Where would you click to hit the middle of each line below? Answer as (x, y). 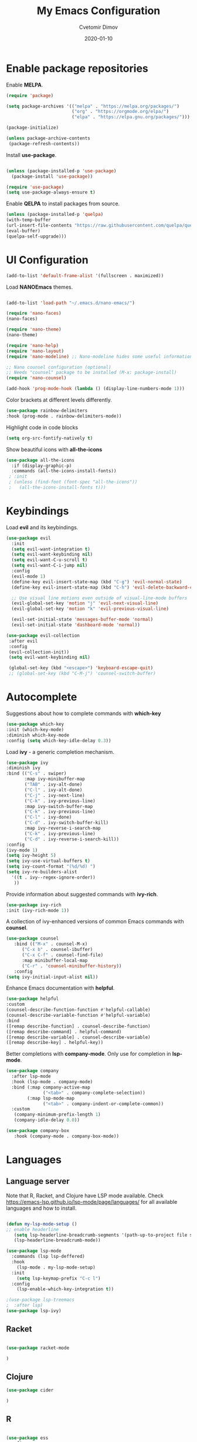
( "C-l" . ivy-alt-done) (53, 790)
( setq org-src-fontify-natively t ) (50, 438)
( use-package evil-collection (43, 635)
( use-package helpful (33, 999)
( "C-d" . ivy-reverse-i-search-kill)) (72, 839)
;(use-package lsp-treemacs (40, 1300)
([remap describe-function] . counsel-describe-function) (78, 1026)
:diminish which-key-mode (38, 735)
